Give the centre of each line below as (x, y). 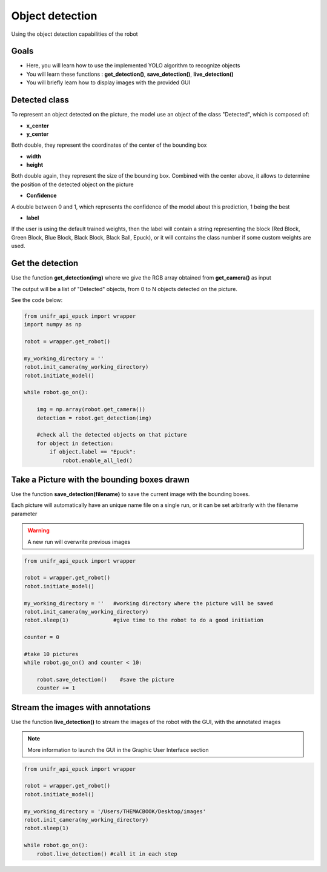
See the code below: (37, 300)
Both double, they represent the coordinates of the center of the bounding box (109, 145)
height (35, 165)
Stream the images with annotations (81, 707)
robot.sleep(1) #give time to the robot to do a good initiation (144, 620)
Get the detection (45, 263)
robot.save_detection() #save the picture (105, 680)
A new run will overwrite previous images (79, 542)
